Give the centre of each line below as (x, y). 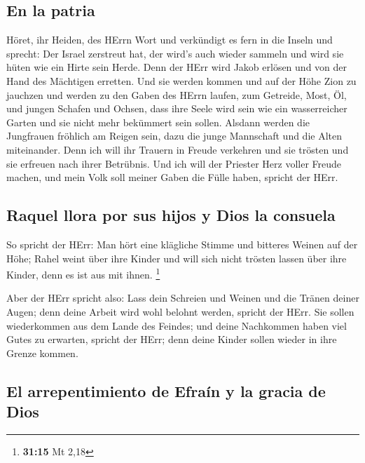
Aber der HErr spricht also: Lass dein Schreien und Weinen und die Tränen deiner (183, 298)
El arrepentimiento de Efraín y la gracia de (166, 390)
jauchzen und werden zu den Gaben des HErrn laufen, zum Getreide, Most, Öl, (177, 94)
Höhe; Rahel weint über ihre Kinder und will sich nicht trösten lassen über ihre (177, 258)
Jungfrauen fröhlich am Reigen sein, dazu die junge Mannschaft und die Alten (174, 136)
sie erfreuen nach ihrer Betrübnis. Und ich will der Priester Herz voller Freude (174, 163)
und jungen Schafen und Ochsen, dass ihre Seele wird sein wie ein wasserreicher (177, 108)
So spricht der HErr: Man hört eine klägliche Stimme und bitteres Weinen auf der (182, 244)
